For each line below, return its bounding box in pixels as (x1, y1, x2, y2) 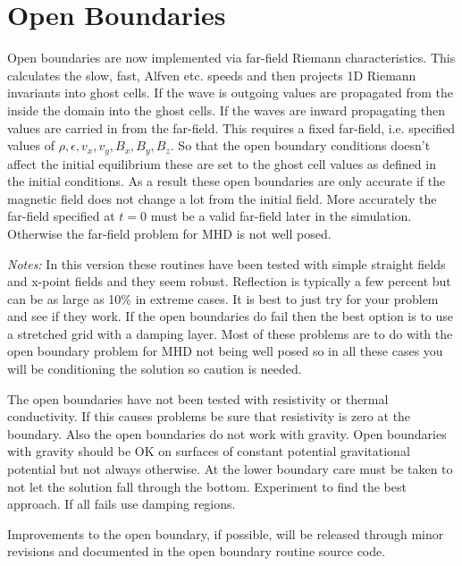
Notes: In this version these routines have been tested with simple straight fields (7, 254, 446, 273)
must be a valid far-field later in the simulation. (150, 207, 412, 225)
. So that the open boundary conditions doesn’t (170, 136, 431, 155)
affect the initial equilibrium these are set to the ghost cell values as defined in (7, 154, 436, 173)
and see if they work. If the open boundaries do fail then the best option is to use (7, 307, 454, 325)
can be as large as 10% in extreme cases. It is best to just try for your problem (7, 289, 439, 308)
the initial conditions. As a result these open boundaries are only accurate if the (7, 172, 446, 190)
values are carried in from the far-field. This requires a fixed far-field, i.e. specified (7, 118, 456, 137)
